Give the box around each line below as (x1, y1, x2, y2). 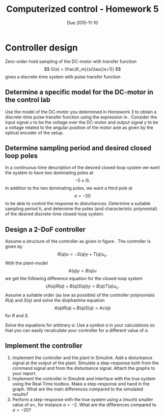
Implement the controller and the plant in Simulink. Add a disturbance (12, 355, 153, 360)
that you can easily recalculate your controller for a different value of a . (5, 327, 149, 333)
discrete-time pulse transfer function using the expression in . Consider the (5, 114, 157, 120)
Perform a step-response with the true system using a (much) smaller (12, 396, 153, 402)
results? (12, 391, 28, 397)
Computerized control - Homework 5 (6, 3, 159, 15)
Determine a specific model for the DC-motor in (5, 88, 154, 96)
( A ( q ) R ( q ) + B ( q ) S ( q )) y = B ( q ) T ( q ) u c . (46, 283, 119, 290)
